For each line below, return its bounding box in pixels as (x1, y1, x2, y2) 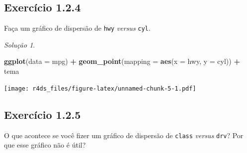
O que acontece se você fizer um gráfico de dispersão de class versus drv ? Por (4, 130, 244, 140)
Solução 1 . (4, 39, 35, 50)
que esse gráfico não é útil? (4, 140, 86, 150)
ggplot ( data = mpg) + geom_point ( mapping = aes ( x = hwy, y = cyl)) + (4, 56, 240, 66)
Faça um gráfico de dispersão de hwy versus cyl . (4, 23, 151, 33)
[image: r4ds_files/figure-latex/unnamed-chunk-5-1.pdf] (4, 85, 196, 92)
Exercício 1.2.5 (4, 106, 81, 122)
